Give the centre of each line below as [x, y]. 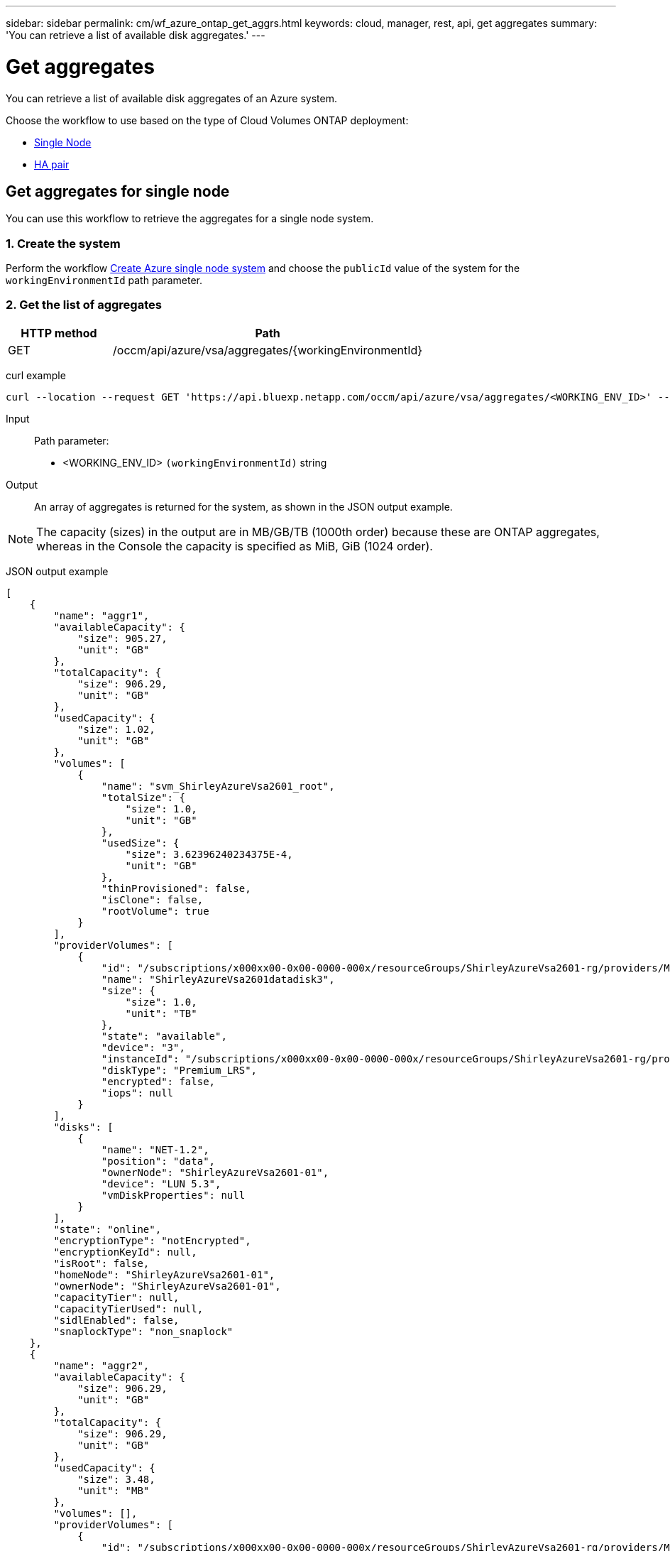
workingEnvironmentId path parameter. [104, 281]
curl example [36, 375]
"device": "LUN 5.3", [161, 1183]
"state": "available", [164, 1036]
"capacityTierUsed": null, [128, 1308]
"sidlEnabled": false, [116, 1320]
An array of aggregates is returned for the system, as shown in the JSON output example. [243, 506]
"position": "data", [158, 1161]
